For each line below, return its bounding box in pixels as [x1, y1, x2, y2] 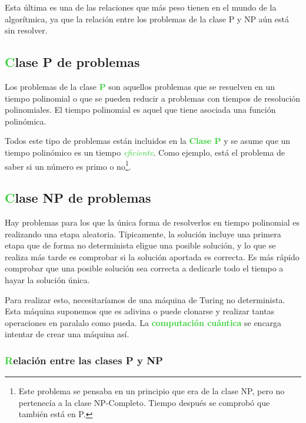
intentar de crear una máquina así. [5, 328, 129, 340]
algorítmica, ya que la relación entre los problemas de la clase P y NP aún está [5, 12, 290, 25]
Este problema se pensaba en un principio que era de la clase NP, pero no [18, 385, 285, 397]
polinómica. [5, 115, 46, 127]
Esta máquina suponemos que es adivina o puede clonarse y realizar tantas [5, 305, 275, 317]
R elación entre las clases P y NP [5, 352, 163, 367]
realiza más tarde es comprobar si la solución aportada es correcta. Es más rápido [5, 250, 300, 263]
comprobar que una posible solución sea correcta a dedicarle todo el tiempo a [5, 262, 284, 274]
